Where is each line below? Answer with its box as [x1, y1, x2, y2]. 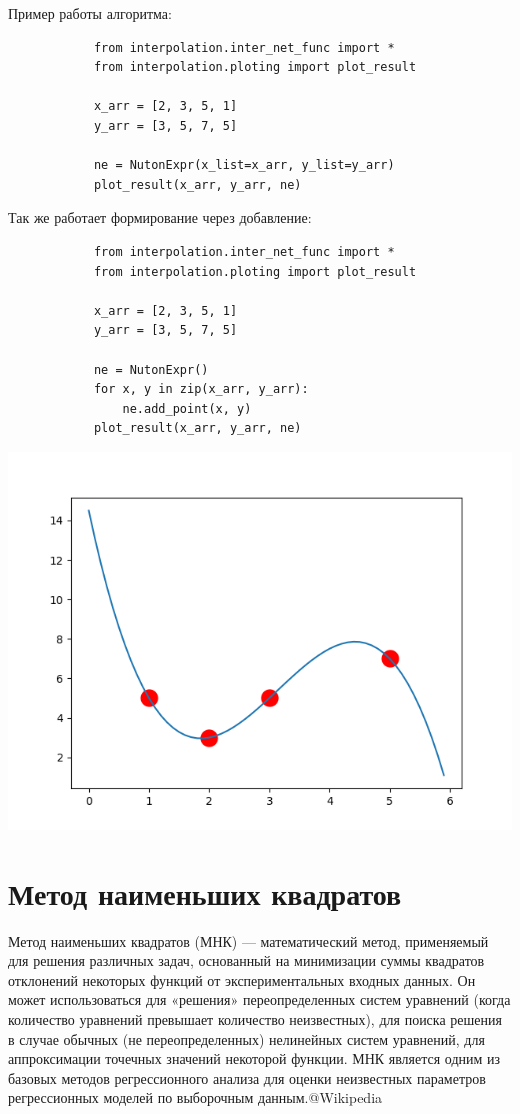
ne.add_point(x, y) [122, 401, 252, 416]
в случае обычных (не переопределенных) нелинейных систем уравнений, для [8, 1028, 485, 1049]
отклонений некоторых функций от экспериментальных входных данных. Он [8, 969, 476, 990]
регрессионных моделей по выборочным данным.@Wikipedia [8, 1087, 383, 1108]
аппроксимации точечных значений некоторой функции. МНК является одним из [8, 1048, 501, 1069]
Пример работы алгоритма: [8, 3, 172, 23]
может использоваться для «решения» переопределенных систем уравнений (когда [8, 989, 511, 1010]
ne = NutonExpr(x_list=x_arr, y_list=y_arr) [93, 158, 395, 173]
